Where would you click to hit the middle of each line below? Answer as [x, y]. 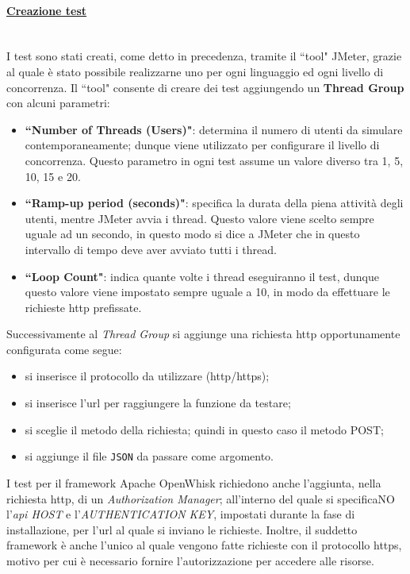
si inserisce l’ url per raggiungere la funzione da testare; [158, 403]
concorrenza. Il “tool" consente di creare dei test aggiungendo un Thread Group [205, 87]
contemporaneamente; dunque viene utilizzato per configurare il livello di [202, 145]
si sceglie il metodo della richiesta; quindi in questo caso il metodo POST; [204, 429]
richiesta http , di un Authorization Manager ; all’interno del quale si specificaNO [201, 498]
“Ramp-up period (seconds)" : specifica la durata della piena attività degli [214, 203]
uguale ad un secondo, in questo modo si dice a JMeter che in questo [192, 234]
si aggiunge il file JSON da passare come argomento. [149, 456]
